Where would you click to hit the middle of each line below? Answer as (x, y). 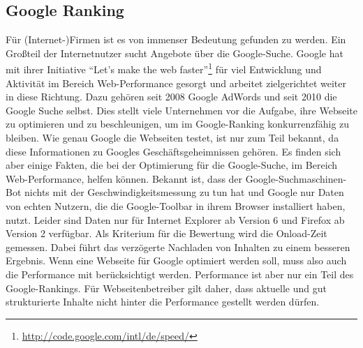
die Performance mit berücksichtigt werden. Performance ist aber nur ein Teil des (180, 274)
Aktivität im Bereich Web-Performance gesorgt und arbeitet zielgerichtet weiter (176, 83)
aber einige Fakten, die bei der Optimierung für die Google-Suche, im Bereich (172, 165)
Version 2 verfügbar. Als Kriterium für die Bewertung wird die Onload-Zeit (166, 233)
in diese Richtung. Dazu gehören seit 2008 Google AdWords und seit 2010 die (171, 97)
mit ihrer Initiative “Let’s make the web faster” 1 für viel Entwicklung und (164, 68)
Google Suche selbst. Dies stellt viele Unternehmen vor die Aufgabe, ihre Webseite (181, 110)
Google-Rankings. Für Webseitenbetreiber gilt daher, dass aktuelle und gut (166, 288)
